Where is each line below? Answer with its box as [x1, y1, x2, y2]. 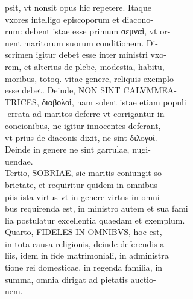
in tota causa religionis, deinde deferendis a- [5, 237, 168, 250]
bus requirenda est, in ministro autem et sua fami [5, 202, 188, 215]
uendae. [5, 154, 33, 167]
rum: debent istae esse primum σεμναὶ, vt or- [5, 25, 171, 37]
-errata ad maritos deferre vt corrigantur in [5, 107, 165, 120]
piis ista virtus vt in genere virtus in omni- [5, 190, 163, 203]
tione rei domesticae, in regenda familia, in [5, 261, 163, 274]
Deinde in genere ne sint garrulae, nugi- [5, 143, 151, 156]
